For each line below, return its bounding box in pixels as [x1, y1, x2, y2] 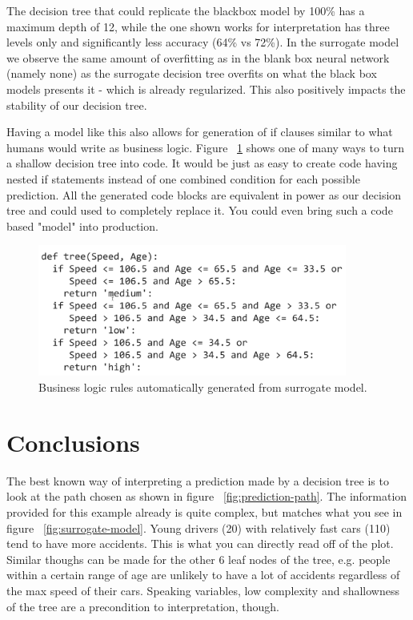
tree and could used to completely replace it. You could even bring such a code [6, 202, 393, 219]
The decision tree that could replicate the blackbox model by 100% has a [6, 2, 365, 18]
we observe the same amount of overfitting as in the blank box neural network [6, 49, 390, 66]
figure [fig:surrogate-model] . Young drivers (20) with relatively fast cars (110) [6, 519, 391, 536]
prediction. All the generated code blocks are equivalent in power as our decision [6, 186, 402, 203]
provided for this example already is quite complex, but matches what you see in [6, 503, 403, 520]
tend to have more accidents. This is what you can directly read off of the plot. [6, 535, 394, 552]
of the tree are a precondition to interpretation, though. [6, 598, 279, 614]
